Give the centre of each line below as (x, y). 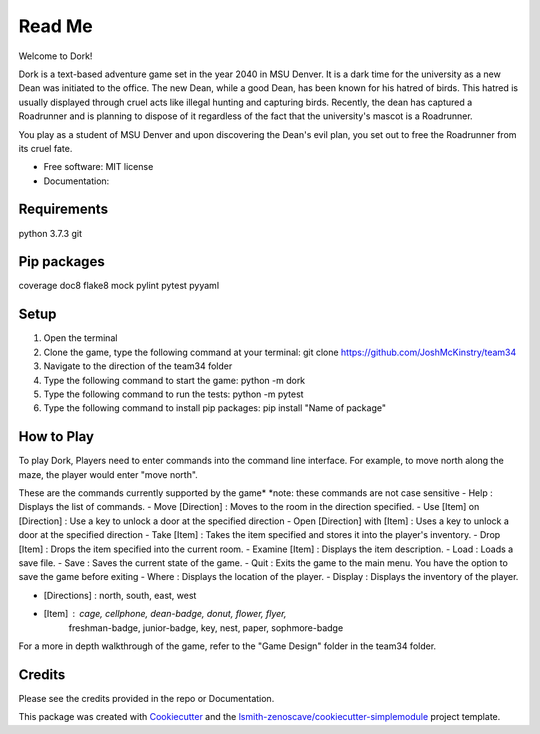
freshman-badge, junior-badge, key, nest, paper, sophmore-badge (206, 627)
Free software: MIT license (98, 167)
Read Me (56, 26)
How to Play (56, 436)
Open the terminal (80, 338)
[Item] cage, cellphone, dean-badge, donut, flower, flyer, (165, 614)
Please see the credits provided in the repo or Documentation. (146, 698)
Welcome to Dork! (55, 56)
